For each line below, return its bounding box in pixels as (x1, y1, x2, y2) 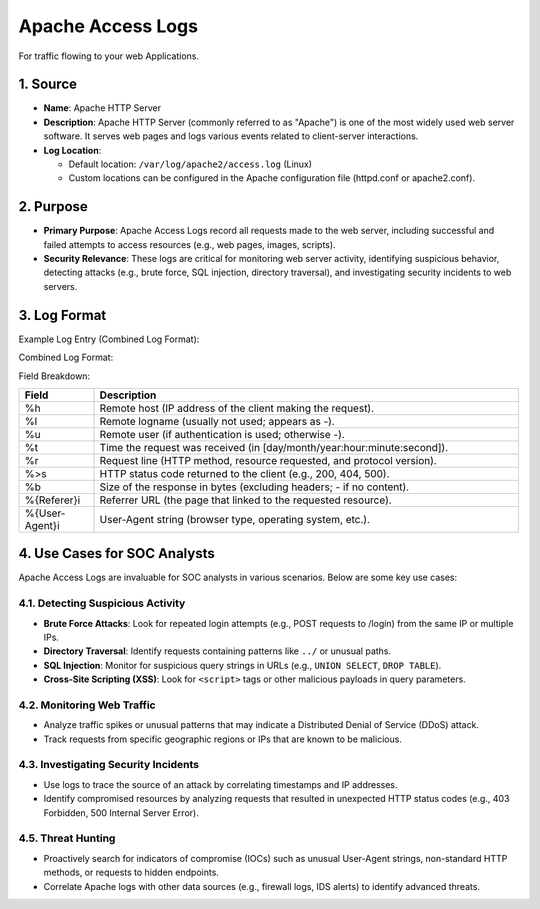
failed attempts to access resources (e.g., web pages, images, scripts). (43, 238, 336, 250)
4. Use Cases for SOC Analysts (18, 545, 215, 562)
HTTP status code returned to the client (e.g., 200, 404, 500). (99, 466, 390, 480)
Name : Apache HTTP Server (43, 102, 162, 114)
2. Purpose (18, 198, 89, 215)
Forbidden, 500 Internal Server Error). (43, 806, 199, 819)
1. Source (18, 76, 78, 93)
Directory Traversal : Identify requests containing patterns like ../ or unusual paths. (43, 645, 392, 657)
